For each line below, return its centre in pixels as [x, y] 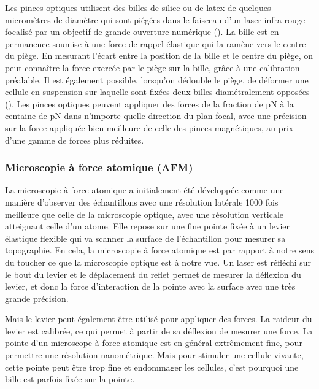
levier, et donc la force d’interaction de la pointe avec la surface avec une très [150, 286]
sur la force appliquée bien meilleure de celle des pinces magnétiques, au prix [149, 127]
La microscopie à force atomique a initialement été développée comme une [144, 190]
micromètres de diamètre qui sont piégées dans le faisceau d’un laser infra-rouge [155, 19]
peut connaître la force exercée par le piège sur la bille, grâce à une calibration [152, 67]
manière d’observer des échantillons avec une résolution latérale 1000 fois [142, 202]
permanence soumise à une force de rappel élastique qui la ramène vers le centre [156, 43]
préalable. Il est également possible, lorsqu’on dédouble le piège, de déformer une [157, 79]
